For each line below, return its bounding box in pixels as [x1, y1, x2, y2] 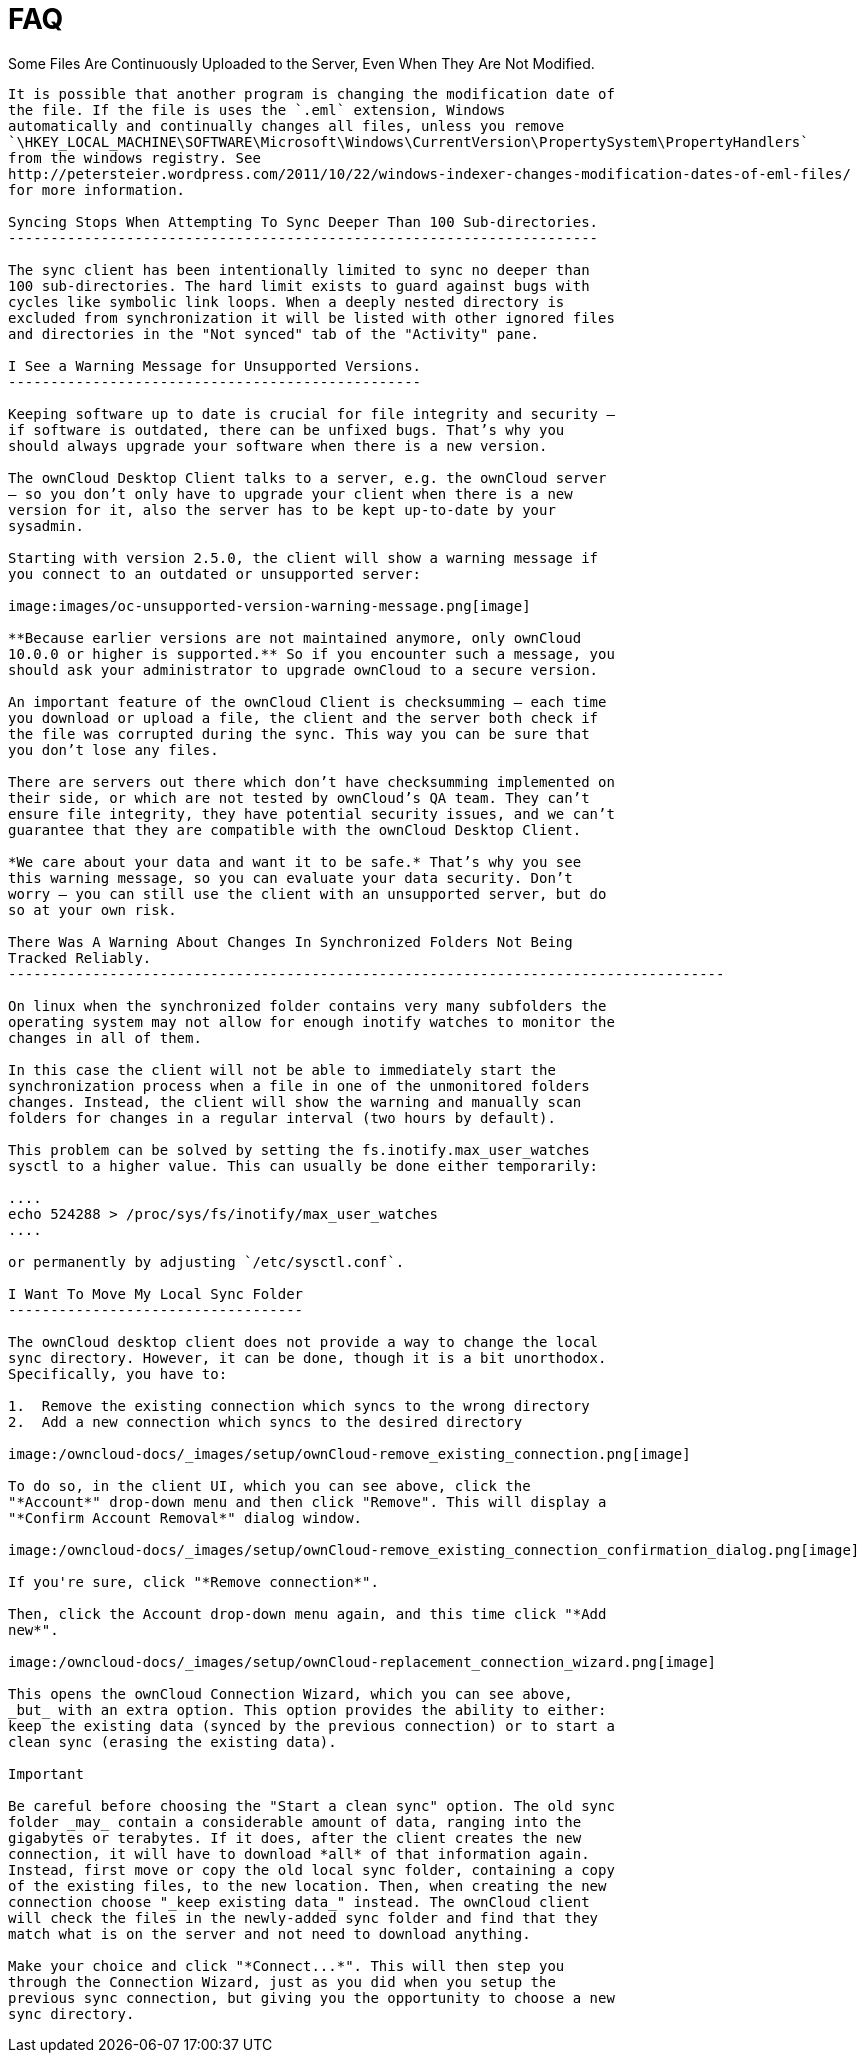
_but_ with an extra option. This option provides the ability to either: [8, 1701, 607, 1718]
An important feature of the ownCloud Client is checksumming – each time [8, 693, 607, 710]
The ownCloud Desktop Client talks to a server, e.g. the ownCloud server [8, 469, 607, 486]
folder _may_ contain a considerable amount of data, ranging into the [8, 1813, 582, 1830]
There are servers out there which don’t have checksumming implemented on [8, 773, 615, 790]
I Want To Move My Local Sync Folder [8, 1285, 304, 1302]
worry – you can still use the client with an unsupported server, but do [8, 885, 607, 902]
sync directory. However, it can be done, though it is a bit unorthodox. [8, 1349, 607, 1366]
